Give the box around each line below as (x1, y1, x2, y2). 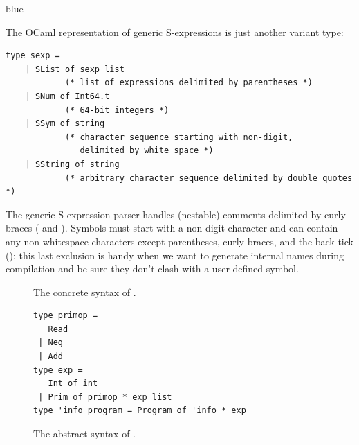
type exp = (33, 365, 83, 375)
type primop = (33, 311, 98, 321)
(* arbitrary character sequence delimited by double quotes (64, 173, 353, 183)
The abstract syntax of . (33, 426, 136, 441)
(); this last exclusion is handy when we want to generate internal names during (6, 247, 344, 262)
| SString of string (25, 159, 120, 169)
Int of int (48, 378, 98, 389)
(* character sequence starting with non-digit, (64, 132, 293, 142)
